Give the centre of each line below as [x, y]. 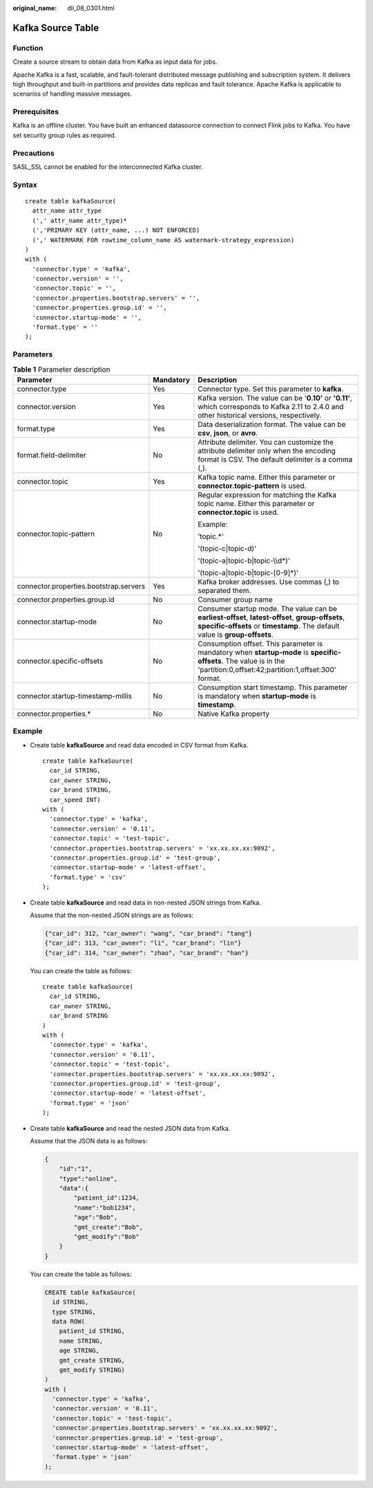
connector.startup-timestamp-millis [75, 696]
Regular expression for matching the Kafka [267, 495]
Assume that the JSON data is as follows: [89, 1141]
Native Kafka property [233, 714]
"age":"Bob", [96, 1217]
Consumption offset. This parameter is [260, 644]
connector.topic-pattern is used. [252, 486]
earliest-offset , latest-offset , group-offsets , [271, 617]
